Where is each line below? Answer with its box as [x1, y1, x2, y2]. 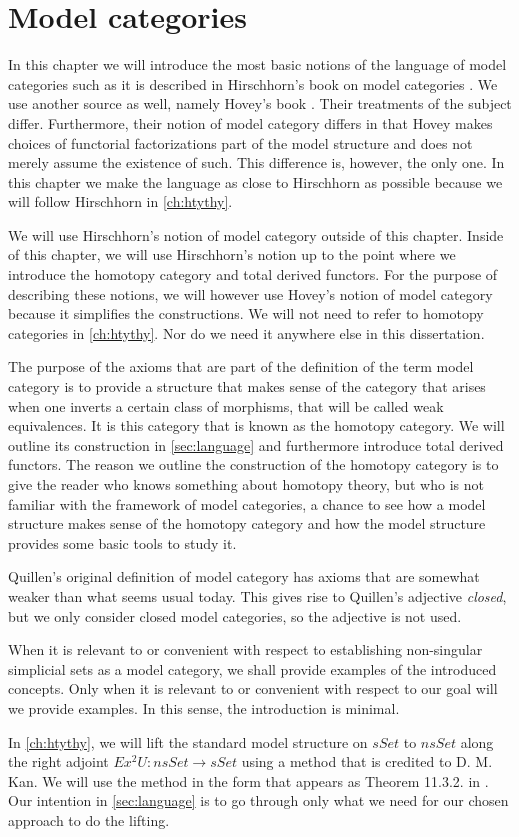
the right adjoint [8, 751, 109, 772]
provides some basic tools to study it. [8, 532, 237, 553]
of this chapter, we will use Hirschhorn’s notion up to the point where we [8, 244, 456, 265]
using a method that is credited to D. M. [241, 751, 493, 772]
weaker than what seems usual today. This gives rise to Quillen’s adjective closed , [8, 585, 507, 606]
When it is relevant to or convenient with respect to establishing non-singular [8, 639, 483, 660]
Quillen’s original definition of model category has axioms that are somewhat [8, 566, 480, 587]
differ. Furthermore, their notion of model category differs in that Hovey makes [8, 112, 493, 133]
